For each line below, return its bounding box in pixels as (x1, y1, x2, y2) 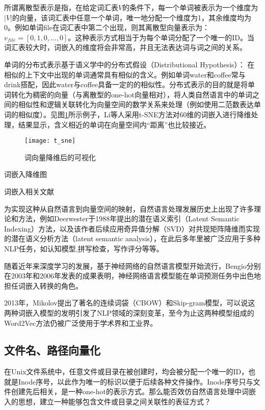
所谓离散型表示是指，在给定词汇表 (4, 2, 118, 12)
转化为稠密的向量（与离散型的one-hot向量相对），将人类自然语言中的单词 (11, 89, 252, 99)
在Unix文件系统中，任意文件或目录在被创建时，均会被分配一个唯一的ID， (4, 366, 249, 377)
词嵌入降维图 (4, 169, 47, 180)
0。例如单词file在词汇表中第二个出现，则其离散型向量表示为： (4, 22, 209, 33)
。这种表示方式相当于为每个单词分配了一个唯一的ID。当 (68, 32, 254, 42)
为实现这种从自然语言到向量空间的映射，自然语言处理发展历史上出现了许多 (4, 203, 254, 214)
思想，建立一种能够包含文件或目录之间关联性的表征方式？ (18, 396, 211, 407)
